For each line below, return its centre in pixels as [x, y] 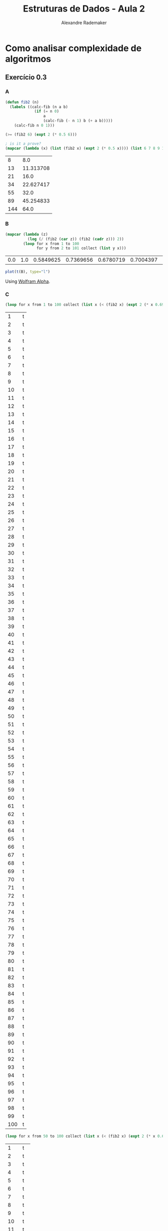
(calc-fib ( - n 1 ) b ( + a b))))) [78, 121]
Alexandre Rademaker [84, 23]
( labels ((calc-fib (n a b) [39, 107]
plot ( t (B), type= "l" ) [28, 272]
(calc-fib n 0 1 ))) [34, 126]
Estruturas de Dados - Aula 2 [84, 9]
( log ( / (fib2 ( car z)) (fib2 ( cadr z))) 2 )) [75, 239]
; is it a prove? [23, 144]
